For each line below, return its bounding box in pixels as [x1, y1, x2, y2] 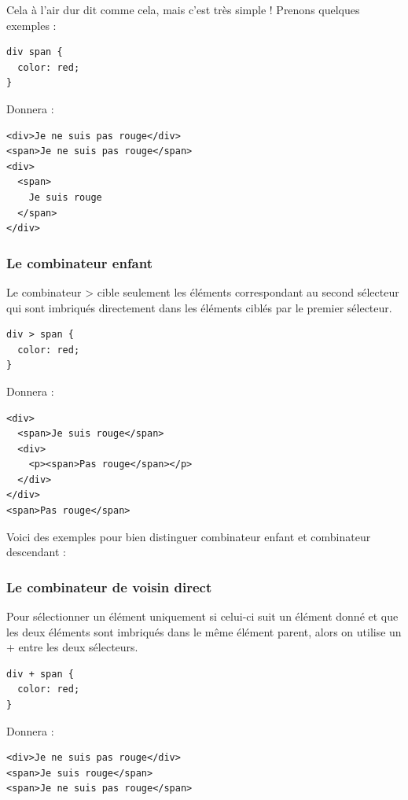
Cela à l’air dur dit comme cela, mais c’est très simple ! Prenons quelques [6, 2, 360, 17]
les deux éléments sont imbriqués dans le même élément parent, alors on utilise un [6, 623, 402, 640]
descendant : [6, 544, 66, 560]
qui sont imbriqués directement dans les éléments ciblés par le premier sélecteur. [6, 299, 392, 315]
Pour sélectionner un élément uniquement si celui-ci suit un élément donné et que [6, 608, 399, 625]
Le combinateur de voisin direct [6, 577, 212, 596]
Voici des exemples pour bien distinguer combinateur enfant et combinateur [6, 528, 371, 544]
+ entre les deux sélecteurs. [6, 639, 138, 655]
